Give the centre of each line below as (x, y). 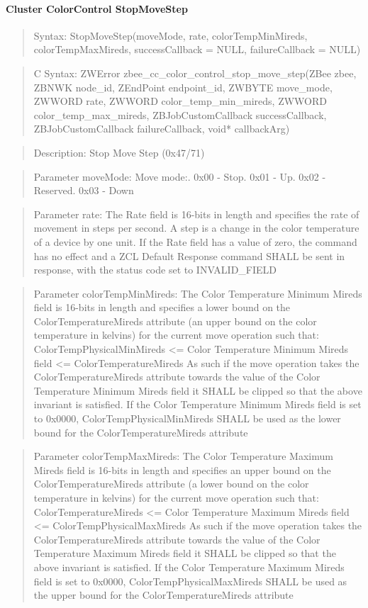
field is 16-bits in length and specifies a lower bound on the (162, 307)
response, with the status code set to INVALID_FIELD (155, 270)
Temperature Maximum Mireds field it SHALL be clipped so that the (185, 553)
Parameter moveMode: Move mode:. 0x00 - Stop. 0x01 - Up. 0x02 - (180, 176)
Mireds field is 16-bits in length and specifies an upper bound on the (182, 469)
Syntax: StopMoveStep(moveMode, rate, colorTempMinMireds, (171, 35)
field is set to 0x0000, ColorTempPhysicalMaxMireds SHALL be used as (190, 581)
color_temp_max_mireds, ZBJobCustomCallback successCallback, (180, 114)
